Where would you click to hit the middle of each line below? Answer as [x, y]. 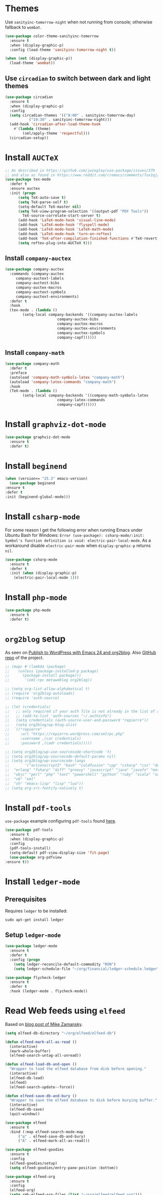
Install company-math [35, 352]
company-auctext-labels [40, 278]
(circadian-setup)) [29, 138]
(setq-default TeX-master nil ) [49, 207]
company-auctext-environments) [47, 296]
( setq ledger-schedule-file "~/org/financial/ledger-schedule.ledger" [87, 969]
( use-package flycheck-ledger [36, 978]
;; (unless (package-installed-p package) [52, 671]
